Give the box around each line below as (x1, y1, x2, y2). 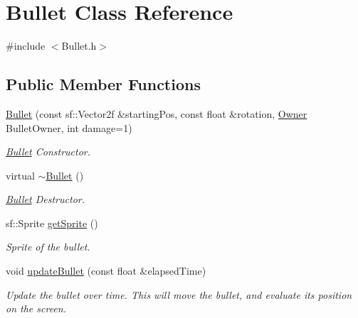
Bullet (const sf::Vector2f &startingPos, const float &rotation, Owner (6, 106, 307, 121)
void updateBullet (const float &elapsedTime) (6, 263, 206, 278)
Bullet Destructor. (6, 192, 85, 207)
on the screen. (6, 301, 66, 316)
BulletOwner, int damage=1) (6, 120, 132, 135)
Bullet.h (61, 38, 97, 53)
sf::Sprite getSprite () (6, 215, 98, 230)
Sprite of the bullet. (6, 239, 90, 254)
